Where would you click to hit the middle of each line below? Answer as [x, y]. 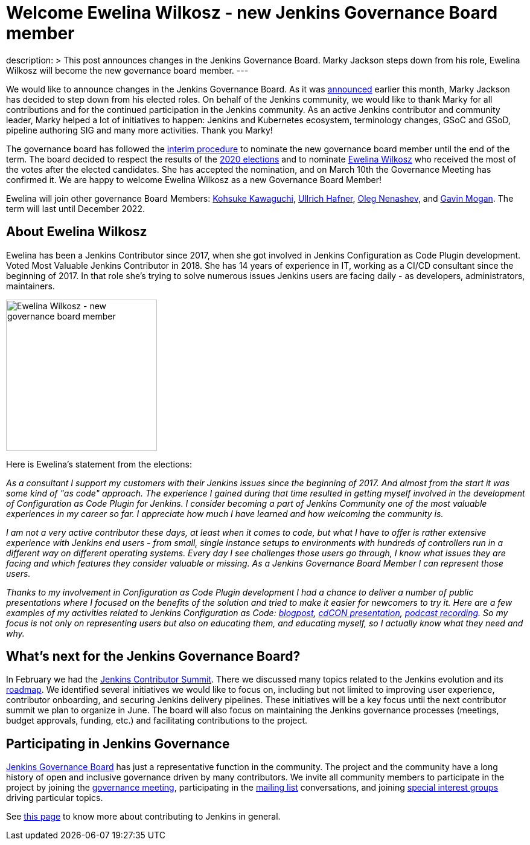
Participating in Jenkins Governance [118, 744]
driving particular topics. [55, 798]
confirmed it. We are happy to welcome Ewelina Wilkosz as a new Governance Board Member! [194, 179]
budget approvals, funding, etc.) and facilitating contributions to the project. [157, 721]
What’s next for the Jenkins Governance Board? [153, 657]
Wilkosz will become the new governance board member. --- [127, 70]
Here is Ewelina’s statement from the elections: [99, 464]
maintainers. [30, 286]
